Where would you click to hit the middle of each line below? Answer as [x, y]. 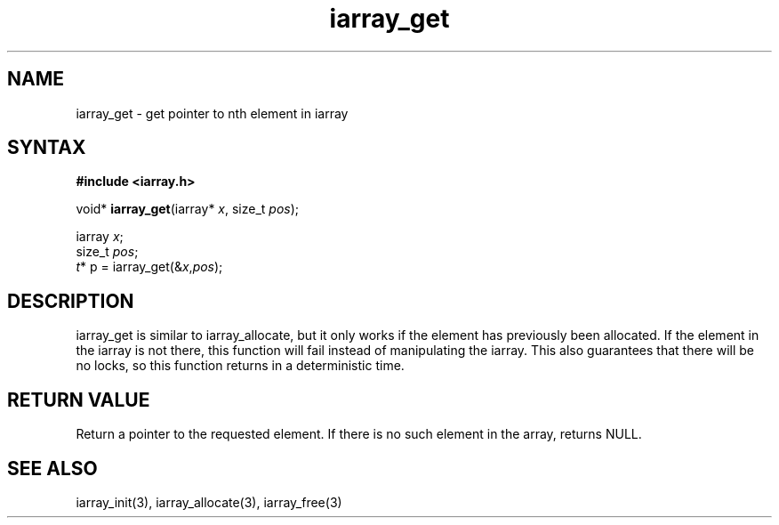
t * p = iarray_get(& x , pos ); [149, 267]
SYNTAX [47, 148]
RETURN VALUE [79, 400]
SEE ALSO [52, 468]
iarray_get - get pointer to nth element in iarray [212, 113]
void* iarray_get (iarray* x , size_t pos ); [188, 209]
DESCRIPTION [71, 301]
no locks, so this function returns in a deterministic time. [240, 366]
